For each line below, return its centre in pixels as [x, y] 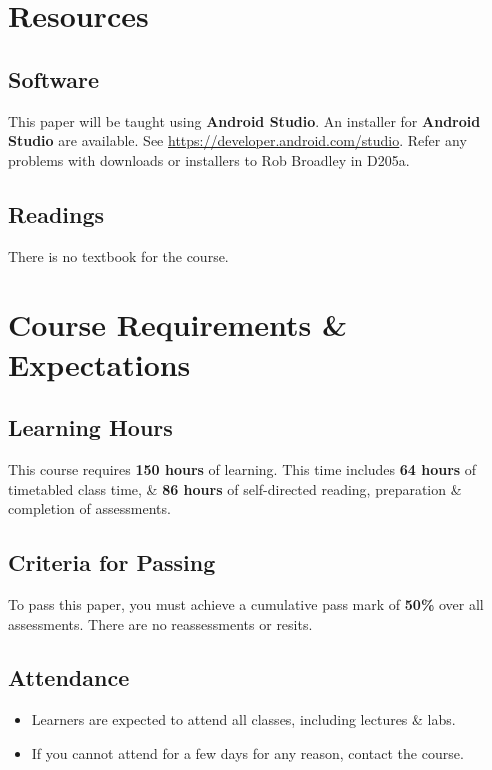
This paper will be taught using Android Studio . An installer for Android [244, 120]
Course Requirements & [178, 324]
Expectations [99, 363]
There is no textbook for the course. [118, 255]
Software [54, 78]
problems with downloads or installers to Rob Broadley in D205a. [209, 159]
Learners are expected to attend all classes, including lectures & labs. [243, 719]
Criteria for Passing [112, 562]
